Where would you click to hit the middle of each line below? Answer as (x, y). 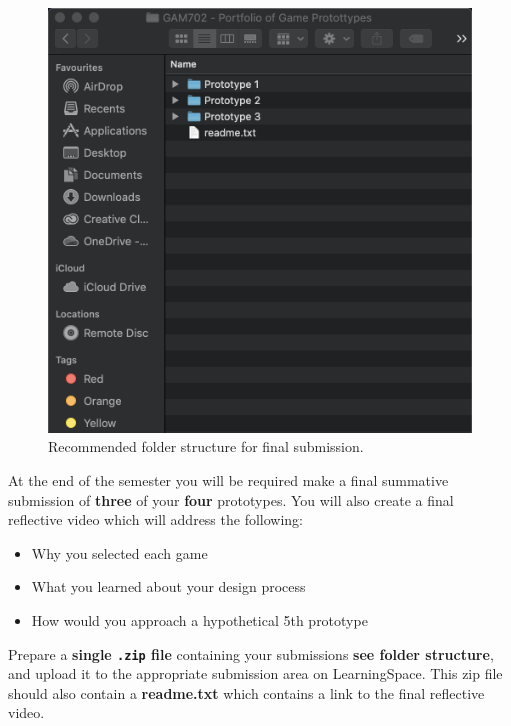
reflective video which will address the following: (156, 519)
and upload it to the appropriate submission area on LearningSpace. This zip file (255, 673)
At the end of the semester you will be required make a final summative (228, 480)
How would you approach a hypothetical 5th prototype (199, 620)
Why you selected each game (119, 552)
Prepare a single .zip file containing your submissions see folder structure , (251, 653)
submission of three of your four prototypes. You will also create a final (231, 499)
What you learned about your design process (168, 586)
